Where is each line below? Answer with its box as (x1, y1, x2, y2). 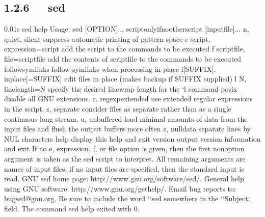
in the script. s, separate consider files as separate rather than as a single (4, 103, 231, 114)
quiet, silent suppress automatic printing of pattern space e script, (4, 33, 210, 44)
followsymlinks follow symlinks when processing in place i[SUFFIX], (4, 63, 216, 74)
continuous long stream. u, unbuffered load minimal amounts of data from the (4, 113, 248, 124)
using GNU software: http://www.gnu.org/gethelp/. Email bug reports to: (4, 183, 236, 194)
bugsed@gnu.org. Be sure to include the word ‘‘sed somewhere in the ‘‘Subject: (4, 193, 250, 204)
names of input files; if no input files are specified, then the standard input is (4, 163, 244, 174)
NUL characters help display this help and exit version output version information (4, 133, 261, 144)
